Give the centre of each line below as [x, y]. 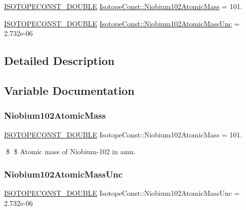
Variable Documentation [69, 90]
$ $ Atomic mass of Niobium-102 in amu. [71, 151]
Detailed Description [59, 61]
